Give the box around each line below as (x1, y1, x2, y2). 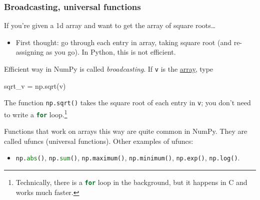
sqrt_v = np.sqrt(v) (4, 80, 66, 91)
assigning (15, 47, 44, 57)
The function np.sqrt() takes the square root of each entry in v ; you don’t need (4, 97, 251, 108)
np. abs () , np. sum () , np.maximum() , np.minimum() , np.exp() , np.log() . (15, 152, 240, 163)
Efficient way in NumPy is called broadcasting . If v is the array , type (4, 64, 213, 74)
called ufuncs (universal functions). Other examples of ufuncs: (4, 135, 193, 146)
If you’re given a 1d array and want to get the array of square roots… (4, 20, 216, 31)
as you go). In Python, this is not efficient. (45, 47, 176, 57)
